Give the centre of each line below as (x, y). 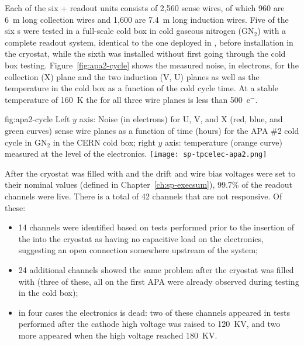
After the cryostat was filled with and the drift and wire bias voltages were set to (150, 173)
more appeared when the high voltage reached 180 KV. (118, 335)
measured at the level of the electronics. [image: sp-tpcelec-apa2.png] (136, 153)
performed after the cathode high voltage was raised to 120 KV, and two (149, 324)
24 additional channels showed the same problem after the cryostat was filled (156, 269)
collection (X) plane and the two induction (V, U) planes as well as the (132, 76)
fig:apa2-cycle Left (37, 119)
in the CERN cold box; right (104, 142)
